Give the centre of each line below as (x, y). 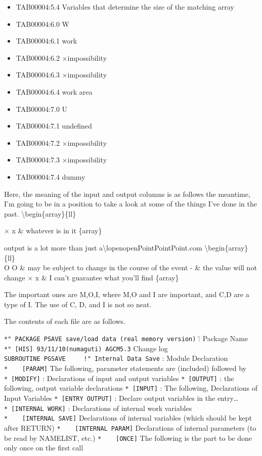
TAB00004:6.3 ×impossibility (61, 75)
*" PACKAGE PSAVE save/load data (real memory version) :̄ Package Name (126, 338)
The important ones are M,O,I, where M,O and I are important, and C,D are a (127, 294)
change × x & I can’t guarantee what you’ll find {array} (92, 277)
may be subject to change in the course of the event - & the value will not (142, 267)
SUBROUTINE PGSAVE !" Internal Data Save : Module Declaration (116, 358)
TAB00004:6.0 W (42, 24)
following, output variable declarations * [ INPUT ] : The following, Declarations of (131, 388)
